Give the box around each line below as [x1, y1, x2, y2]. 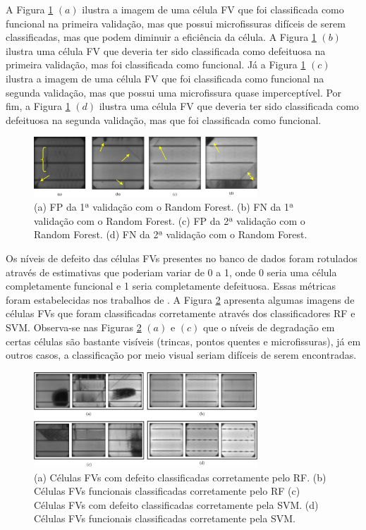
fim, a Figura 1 [6, 99, 71, 113]
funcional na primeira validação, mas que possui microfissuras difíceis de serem [6, 16, 346, 30]
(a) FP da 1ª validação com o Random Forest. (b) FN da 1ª [34, 199, 294, 214]
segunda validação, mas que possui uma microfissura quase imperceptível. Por [6, 85, 342, 99]
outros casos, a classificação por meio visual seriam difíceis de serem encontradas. [6, 347, 357, 362]
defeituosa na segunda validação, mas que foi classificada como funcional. [6, 112, 322, 127]
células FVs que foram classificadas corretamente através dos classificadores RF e [6, 306, 355, 321]
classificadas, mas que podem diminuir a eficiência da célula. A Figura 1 [6, 30, 317, 44]
